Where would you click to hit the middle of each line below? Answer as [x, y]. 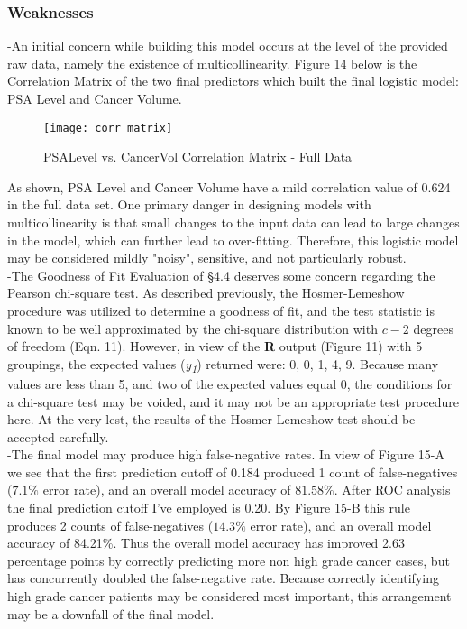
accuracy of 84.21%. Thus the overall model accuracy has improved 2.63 [206, 543]
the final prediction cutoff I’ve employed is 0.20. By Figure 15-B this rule [209, 508]
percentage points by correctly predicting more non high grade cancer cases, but [229, 560]
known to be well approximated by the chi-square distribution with [192, 328]
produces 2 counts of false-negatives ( [110, 525]
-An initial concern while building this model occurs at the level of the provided [228, 46]
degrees [433, 328]
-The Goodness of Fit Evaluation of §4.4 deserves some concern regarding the [221, 275]
